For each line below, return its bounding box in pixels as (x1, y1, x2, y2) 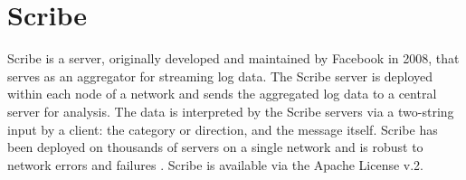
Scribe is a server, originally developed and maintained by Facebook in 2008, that (7, 49, 460, 68)
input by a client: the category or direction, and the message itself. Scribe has (7, 119, 438, 138)
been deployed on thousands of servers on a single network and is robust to (7, 137, 423, 156)
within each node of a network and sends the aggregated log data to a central (7, 84, 437, 103)
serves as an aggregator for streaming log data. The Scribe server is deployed (7, 66, 433, 85)
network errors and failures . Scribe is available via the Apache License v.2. (7, 155, 424, 174)
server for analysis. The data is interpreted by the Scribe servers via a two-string (7, 101, 454, 120)
